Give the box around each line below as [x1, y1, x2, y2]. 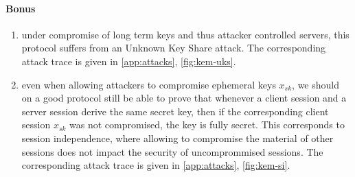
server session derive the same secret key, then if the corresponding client [21, 104, 329, 118]
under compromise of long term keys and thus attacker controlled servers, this [21, 27, 350, 41]
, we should [292, 77, 340, 91]
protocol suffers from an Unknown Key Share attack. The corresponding [21, 40, 326, 55]
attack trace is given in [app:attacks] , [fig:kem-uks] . [21, 54, 236, 68]
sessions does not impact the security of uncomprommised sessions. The [21, 144, 323, 158]
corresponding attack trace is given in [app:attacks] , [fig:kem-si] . [21, 158, 290, 172]
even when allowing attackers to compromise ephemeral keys [21, 77, 276, 91]
